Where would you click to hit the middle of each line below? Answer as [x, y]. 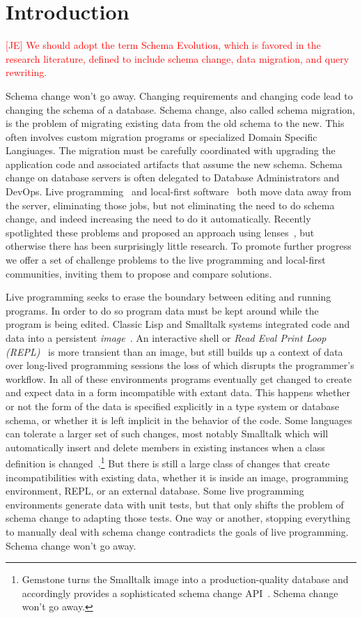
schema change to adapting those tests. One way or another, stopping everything [178, 518]
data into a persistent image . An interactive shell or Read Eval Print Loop [166, 338]
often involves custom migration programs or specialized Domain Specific [162, 136]
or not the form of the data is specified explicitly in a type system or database [173, 406]
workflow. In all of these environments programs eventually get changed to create [179, 378]
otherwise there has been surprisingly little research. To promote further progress [179, 246]
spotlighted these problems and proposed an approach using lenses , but [160, 232]
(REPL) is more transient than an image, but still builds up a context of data [174, 351]
